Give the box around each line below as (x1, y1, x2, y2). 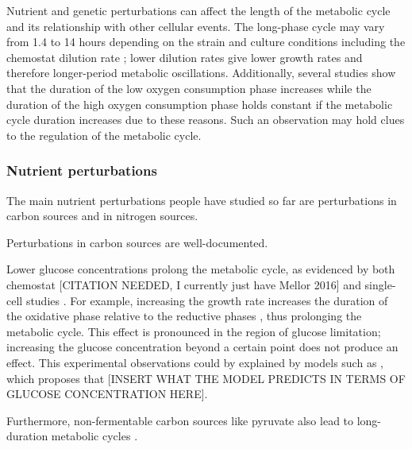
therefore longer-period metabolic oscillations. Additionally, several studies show (6, 64, 396, 81)
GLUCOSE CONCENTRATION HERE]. (6, 385, 208, 402)
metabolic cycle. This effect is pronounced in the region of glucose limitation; (6, 323, 381, 339)
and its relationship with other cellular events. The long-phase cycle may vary (6, 17, 385, 34)
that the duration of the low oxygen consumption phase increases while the (6, 79, 372, 96)
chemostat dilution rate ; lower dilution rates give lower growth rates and (6, 48, 363, 65)
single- (364, 276, 396, 292)
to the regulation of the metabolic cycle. (6, 126, 202, 143)
